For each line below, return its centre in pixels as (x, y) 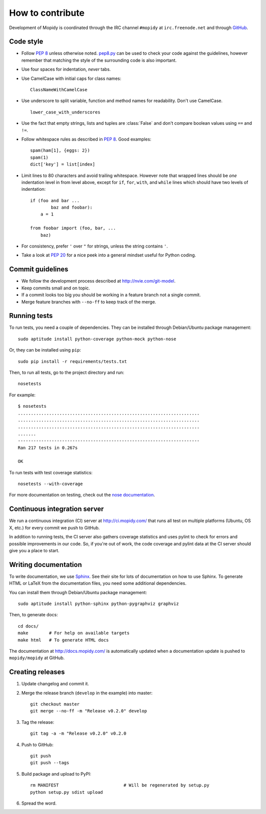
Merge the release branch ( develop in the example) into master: (87, 693)
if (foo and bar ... (55, 200)
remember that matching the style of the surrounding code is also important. (99, 60)
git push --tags (50, 763)
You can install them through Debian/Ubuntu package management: (78, 592)
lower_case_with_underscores (65, 112)
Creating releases (37, 672)
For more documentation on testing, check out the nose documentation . (82, 495)
